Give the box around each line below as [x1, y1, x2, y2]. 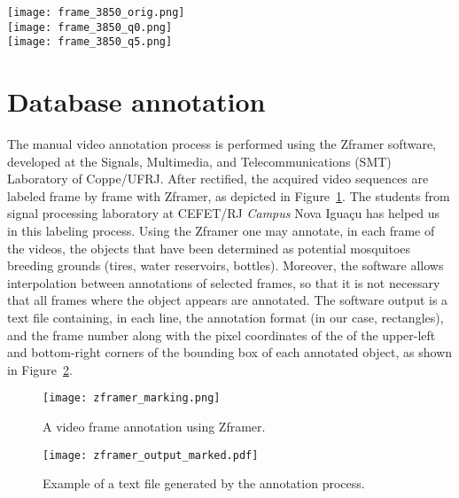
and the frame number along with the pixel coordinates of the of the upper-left [7, 325, 436, 344]
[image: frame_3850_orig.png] [7, 6, 185, 19]
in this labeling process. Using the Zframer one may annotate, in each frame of [7, 222, 435, 240]
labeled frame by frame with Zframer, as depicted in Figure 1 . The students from [7, 186, 450, 205]
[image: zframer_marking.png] [43, 392, 221, 405]
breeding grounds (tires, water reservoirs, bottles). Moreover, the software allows [7, 256, 444, 275]
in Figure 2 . [7, 360, 73, 378]
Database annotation [7, 83, 266, 120]
